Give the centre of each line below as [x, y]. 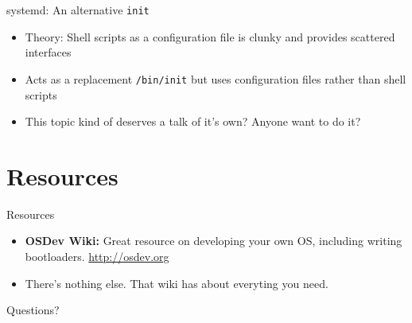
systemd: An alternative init [78, 10]
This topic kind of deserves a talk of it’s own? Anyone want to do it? [193, 121]
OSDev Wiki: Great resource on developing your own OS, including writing [214, 241]
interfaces [48, 52]
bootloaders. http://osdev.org [97, 256]
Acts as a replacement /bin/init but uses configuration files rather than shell [216, 78]
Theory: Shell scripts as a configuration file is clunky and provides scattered [210, 36]
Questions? [33, 310]
